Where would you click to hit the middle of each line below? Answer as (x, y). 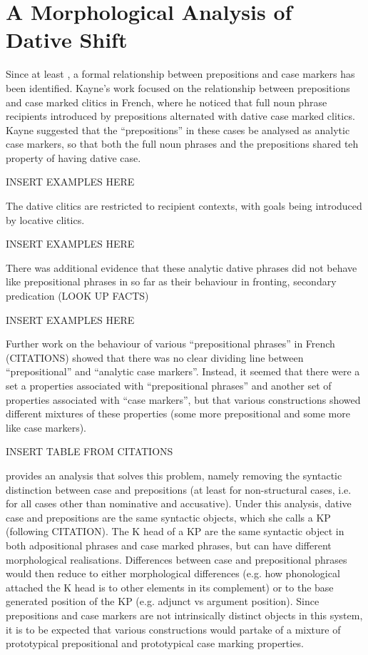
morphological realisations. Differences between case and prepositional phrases (177, 559)
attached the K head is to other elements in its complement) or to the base (170, 587)
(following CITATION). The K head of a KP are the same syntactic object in (175, 531)
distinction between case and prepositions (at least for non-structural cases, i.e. (179, 489)
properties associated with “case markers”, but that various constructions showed (183, 399)
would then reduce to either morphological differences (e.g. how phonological (173, 573)
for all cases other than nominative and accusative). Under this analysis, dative (179, 503)
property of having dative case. (73, 157)
